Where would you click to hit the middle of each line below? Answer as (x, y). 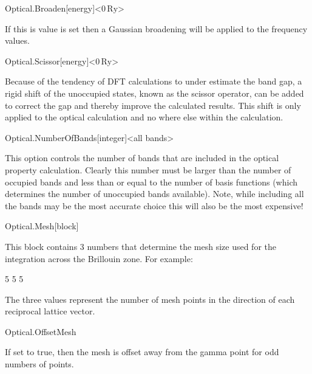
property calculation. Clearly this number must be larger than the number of (148, 169)
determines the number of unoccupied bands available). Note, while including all (154, 194)
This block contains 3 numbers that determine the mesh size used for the (141, 246)
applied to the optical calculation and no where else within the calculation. (144, 117)
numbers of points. (39, 364)
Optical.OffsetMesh (41, 331)
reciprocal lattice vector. (50, 311)
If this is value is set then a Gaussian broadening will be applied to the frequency (156, 28)
